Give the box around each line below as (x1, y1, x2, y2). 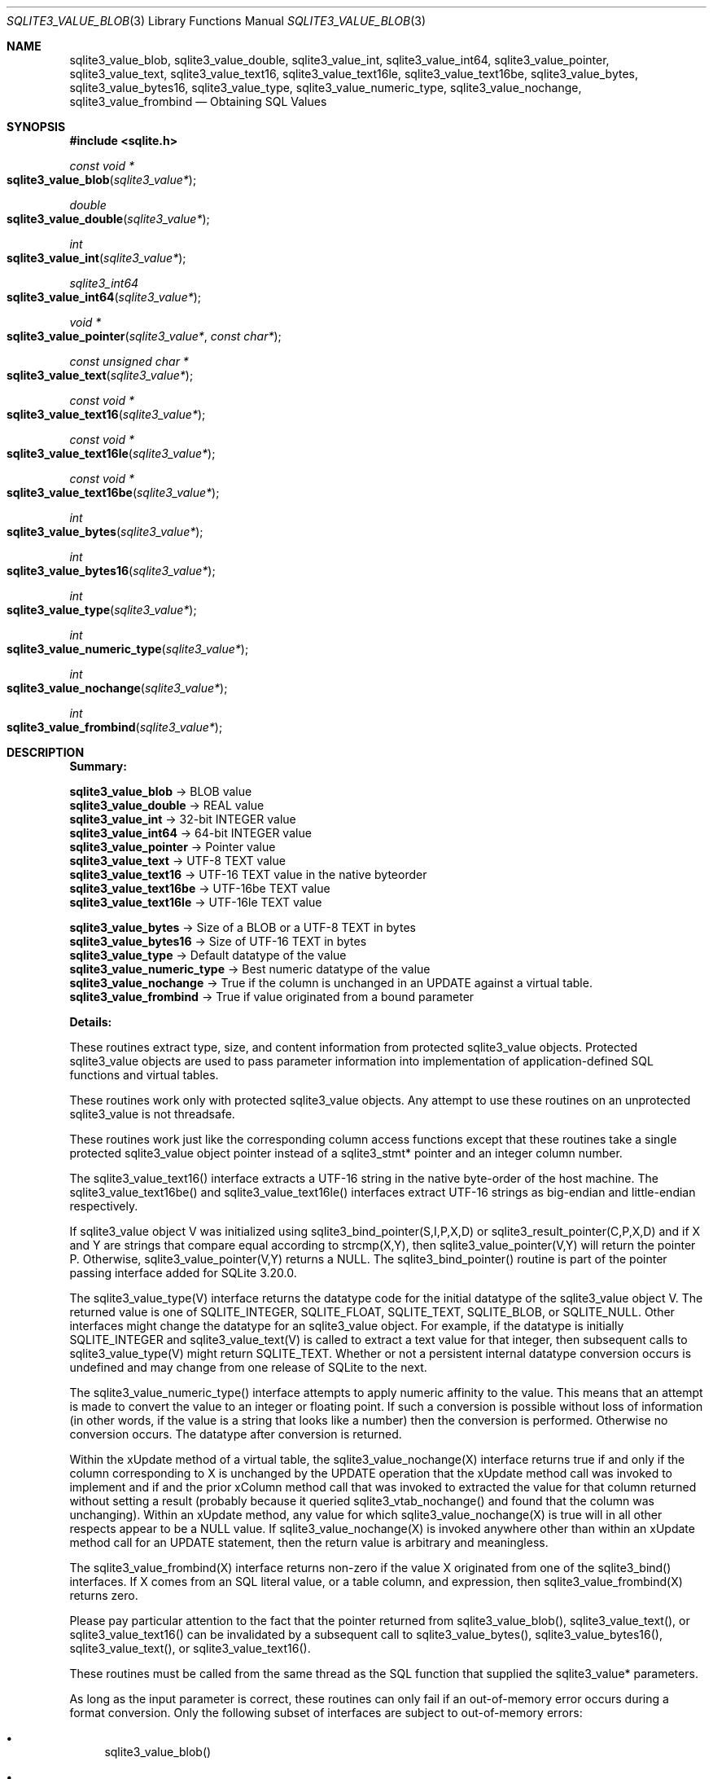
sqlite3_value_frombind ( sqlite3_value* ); (7, 720, 223, 734)
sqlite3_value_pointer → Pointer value (69, 840, 276, 854)
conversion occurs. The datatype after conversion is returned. (69, 1427, 402, 1441)
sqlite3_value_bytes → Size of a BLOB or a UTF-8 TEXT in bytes (69, 920, 416, 934)
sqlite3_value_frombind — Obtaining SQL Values (69, 94, 327, 108)
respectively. (69, 1199, 138, 1213)
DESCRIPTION (7, 745, 85, 759)
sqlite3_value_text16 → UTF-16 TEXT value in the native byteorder (69, 868, 427, 881)
